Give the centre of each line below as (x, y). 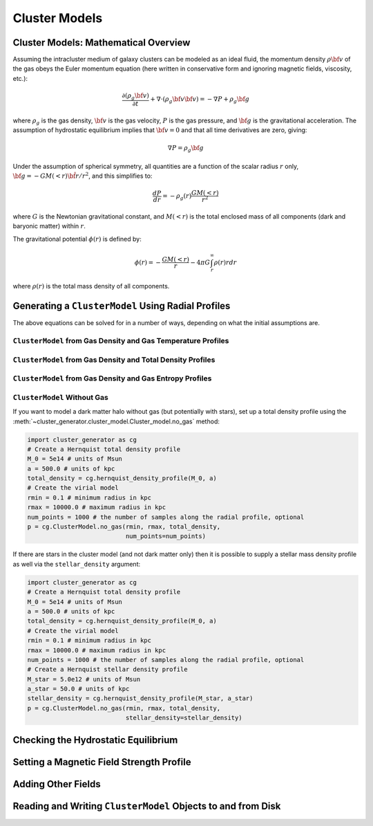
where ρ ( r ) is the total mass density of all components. (91, 286)
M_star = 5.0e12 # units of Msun (84, 679)
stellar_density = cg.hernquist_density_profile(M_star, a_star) (140, 698)
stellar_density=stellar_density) (184, 718)
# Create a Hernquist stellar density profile (107, 670)
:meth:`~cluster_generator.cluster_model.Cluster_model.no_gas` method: (116, 421)
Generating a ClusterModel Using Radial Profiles (122, 306)
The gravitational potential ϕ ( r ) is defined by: (77, 239)
